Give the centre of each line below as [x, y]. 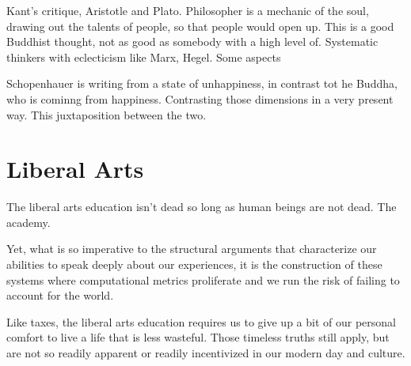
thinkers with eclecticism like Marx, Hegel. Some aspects [144, 57]
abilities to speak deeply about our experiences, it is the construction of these [194, 264]
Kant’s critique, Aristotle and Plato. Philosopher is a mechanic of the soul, [188, 10]
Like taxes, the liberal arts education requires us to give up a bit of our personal [201, 321]
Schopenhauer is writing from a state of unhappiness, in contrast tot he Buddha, [202, 83]
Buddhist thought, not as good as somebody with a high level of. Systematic [192, 42]
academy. [29, 222]
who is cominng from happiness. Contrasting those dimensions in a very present [200, 98]
